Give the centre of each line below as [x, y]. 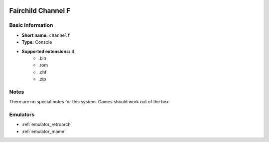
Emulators [22, 115]
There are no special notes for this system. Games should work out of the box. [90, 102]
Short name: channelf [46, 35]
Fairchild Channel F [40, 11]
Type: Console [37, 42]
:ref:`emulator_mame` [44, 131]
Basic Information [31, 25]
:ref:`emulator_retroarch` [47, 125]
